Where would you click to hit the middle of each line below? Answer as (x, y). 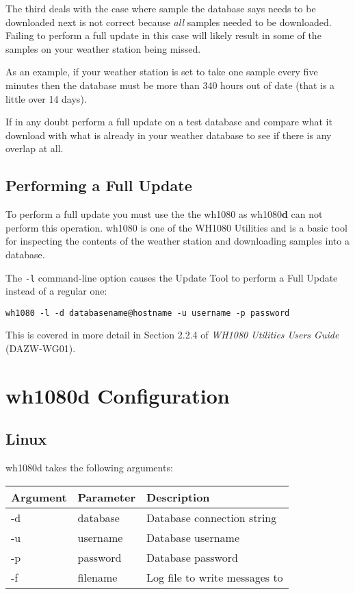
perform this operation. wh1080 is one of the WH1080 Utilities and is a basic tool (176, 227)
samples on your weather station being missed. (103, 48)
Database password (192, 557)
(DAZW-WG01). (41, 348)
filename (97, 577)
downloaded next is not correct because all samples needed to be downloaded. (169, 22)
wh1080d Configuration (118, 395)
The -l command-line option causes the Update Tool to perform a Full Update (172, 277)
